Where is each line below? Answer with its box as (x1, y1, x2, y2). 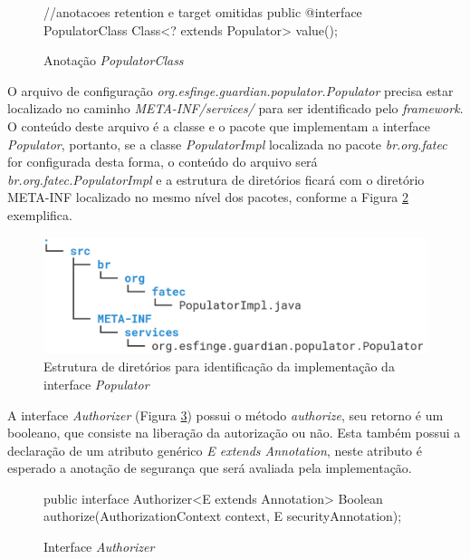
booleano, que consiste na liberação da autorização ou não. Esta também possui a (7, 423, 461, 442)
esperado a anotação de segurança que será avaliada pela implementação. (7, 458, 412, 477)
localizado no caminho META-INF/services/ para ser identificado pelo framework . (7, 99, 464, 118)
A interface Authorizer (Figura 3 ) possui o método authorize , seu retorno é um (7, 405, 444, 424)
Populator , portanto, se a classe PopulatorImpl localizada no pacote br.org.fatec (7, 134, 447, 153)
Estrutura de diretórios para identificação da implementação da (43, 357, 395, 376)
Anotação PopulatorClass (43, 51, 184, 70)
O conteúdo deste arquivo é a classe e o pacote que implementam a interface (7, 116, 430, 135)
